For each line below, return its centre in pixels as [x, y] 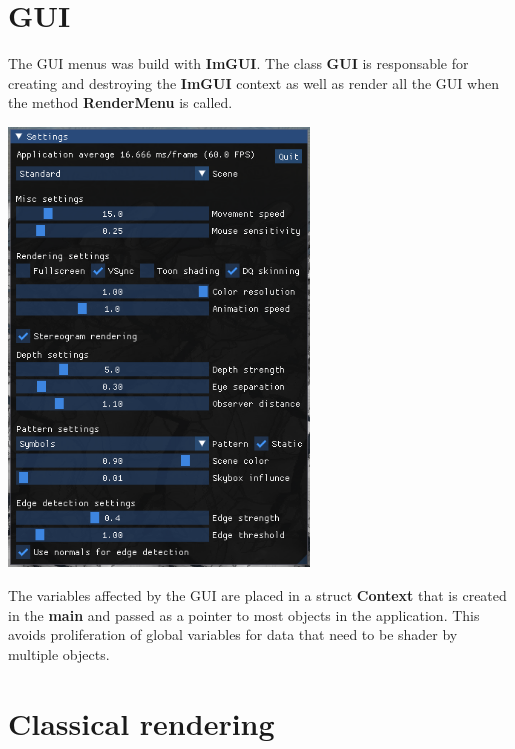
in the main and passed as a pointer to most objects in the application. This [244, 614]
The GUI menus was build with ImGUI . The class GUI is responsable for [238, 63]
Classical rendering [141, 722]
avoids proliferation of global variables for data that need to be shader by [233, 634]
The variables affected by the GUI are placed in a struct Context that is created [257, 595]
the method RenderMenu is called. [120, 102]
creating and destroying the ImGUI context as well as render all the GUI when [253, 82]
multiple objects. [59, 653]
